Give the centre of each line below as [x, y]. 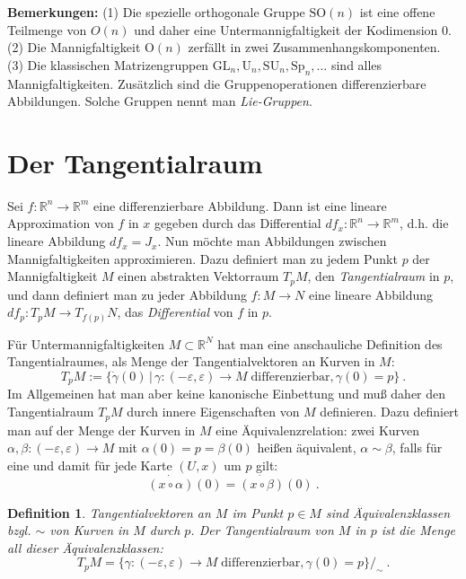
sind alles [356, 64]
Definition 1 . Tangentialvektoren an [109, 512]
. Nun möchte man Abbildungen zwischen [272, 241]
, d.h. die [424, 223]
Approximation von [61, 223]
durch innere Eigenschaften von [213, 412]
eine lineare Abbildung [371, 294]
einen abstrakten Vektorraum [198, 276]
